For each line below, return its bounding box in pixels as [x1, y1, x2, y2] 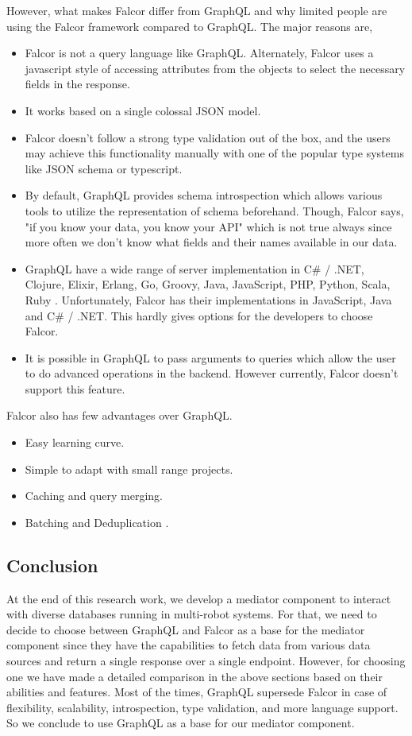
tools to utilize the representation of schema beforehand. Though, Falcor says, [25, 202, 404, 219]
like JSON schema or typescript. [25, 160, 183, 176]
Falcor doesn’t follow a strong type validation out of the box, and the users [25, 129, 391, 145]
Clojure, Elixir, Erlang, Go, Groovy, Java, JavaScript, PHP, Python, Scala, [25, 276, 391, 292]
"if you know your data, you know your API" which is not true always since [25, 218, 392, 234]
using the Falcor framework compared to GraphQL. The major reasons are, [6, 17, 373, 34]
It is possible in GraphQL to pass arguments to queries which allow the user [25, 349, 396, 366]
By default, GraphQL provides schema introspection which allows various [25, 187, 383, 203]
